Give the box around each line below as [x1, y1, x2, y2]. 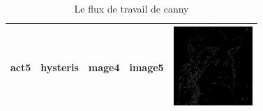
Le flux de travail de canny [74, 1, 189, 15]
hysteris [40, 59, 79, 74]
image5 [129, 59, 164, 74]
